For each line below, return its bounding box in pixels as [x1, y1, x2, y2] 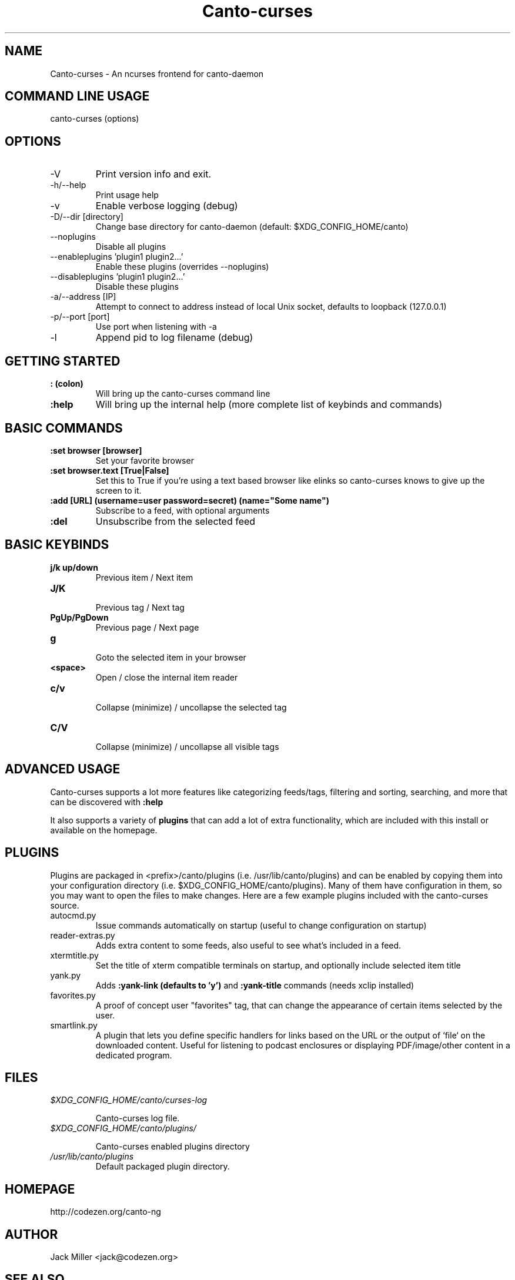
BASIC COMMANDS [5, 420, 123, 435]
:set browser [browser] [50, 445, 142, 455]
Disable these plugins [95, 282, 179, 292]
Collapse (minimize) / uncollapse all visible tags [95, 741, 279, 752]
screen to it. [95, 485, 142, 495]
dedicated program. [95, 1050, 172, 1060]
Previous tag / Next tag [95, 602, 185, 612]
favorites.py [50, 990, 96, 1000]
